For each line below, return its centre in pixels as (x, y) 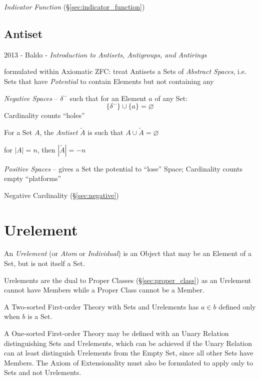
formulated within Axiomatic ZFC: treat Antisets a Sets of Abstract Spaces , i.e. (125, 71)
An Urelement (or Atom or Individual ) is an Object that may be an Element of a (128, 253)
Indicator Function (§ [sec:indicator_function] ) (74, 6)
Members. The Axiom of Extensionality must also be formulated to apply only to (128, 362)
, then (46, 149)
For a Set (18, 132)
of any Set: (171, 98)
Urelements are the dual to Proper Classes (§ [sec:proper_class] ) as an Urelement (128, 280)
